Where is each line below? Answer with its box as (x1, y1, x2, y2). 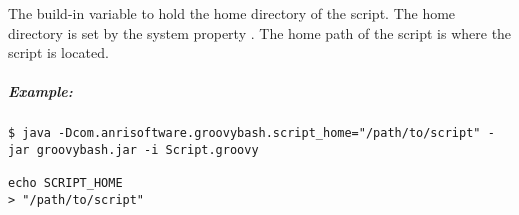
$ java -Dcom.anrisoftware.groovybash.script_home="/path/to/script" (8, 126, 481, 141)
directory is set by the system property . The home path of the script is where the (8, 22, 512, 43)
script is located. (8, 42, 109, 63)
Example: (8, 81, 73, 102)
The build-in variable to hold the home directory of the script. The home (8, 3, 456, 23)
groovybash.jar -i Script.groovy (36, 143, 259, 157)
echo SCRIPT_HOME (8, 176, 123, 191)
